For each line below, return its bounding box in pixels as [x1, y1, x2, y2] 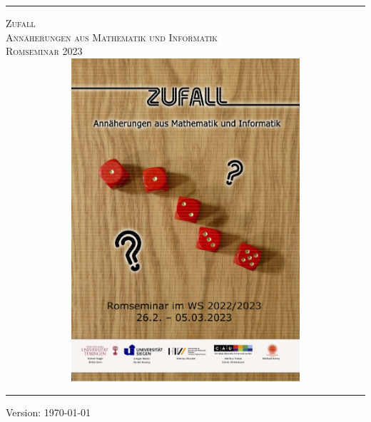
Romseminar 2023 [6, 43, 83, 58]
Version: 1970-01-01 [6, 404, 91, 419]
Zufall [6, 16, 36, 30]
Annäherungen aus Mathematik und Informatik [6, 29, 218, 44]
